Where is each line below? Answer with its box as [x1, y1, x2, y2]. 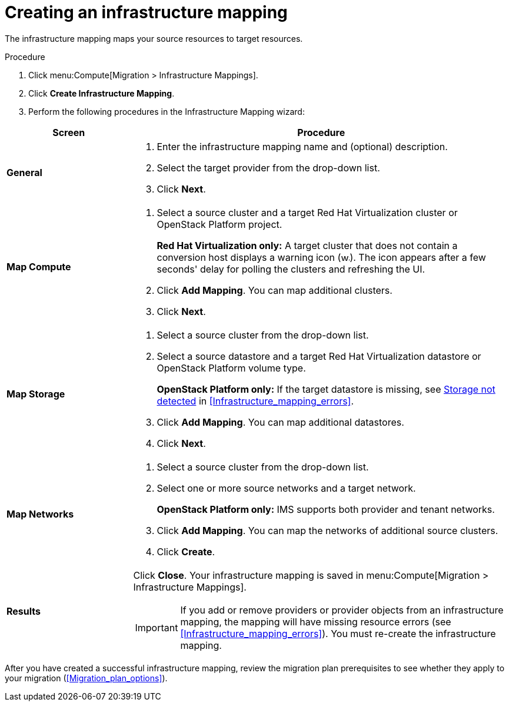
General [6, 166, 42, 178]
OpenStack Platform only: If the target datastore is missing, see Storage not [157, 383, 495, 395]
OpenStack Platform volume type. [157, 362, 306, 374]
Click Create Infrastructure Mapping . [28, 88, 175, 98]
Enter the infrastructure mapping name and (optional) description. [157, 140, 448, 153]
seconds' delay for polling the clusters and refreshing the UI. [157, 263, 425, 275]
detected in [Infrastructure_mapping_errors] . [157, 395, 354, 407]
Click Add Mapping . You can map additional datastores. [157, 416, 404, 428]
